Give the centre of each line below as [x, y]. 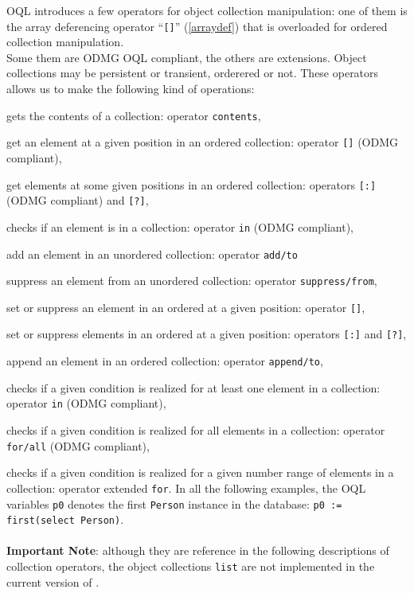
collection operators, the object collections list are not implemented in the [191, 566]
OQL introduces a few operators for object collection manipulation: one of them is [207, 10]
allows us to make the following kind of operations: [131, 89]
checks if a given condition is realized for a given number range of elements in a [200, 472]
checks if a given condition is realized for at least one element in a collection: [193, 387]
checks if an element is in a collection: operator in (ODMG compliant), [180, 226]
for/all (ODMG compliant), [78, 445]
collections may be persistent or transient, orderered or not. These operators [193, 73]
